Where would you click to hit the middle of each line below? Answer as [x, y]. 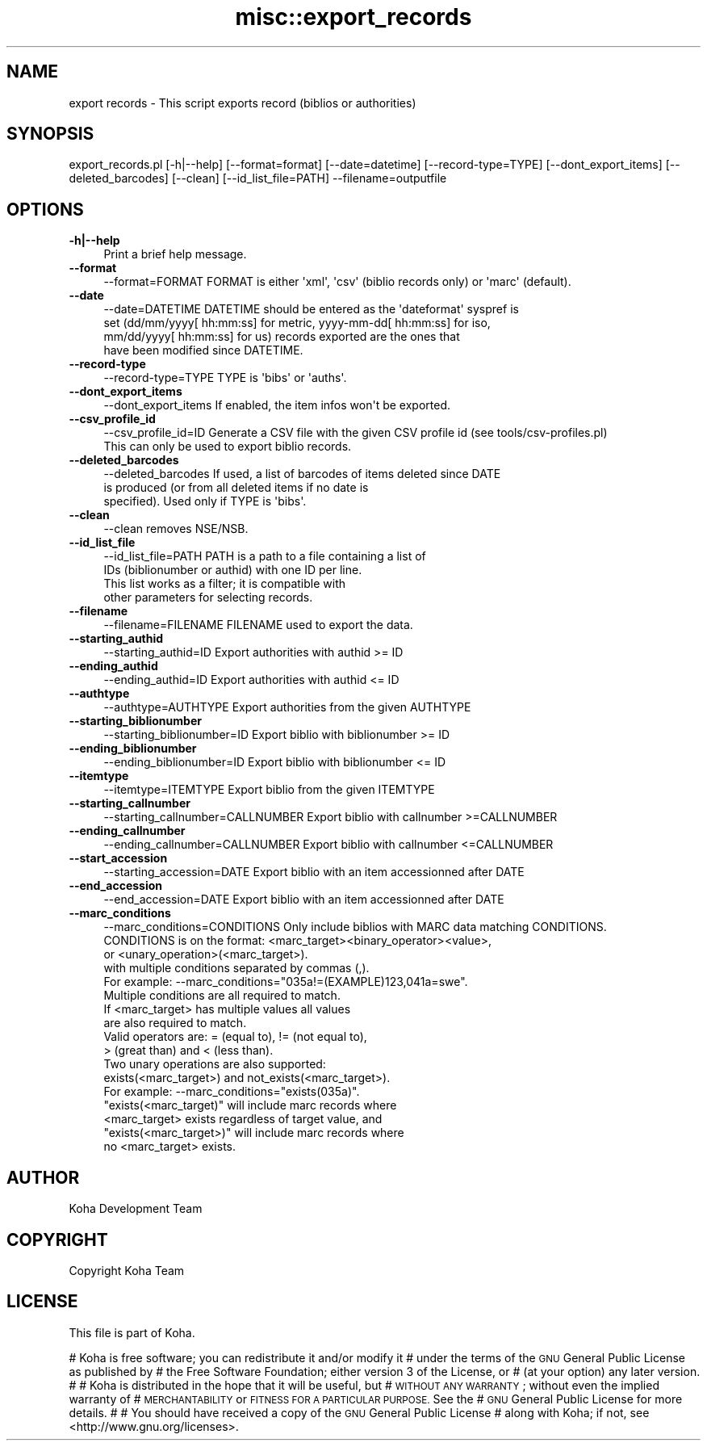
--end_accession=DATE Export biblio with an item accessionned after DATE [304, 900]
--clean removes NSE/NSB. [176, 529]
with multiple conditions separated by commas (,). [236, 968]
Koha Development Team [136, 1209]
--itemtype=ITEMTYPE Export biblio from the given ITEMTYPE [269, 790]
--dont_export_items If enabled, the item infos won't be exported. [277, 405]
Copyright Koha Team [127, 1270]
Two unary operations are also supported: [215, 1064]
